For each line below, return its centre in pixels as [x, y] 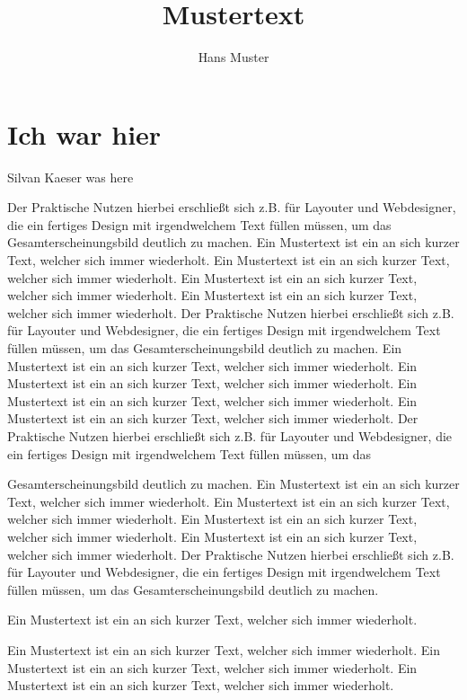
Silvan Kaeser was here [70, 177]
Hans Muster [233, 57]
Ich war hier [84, 133]
